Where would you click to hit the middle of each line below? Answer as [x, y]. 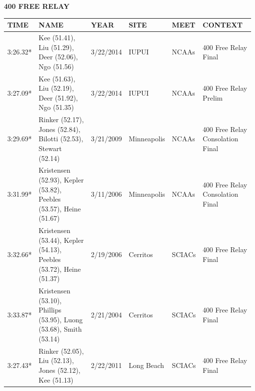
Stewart [50, 148]
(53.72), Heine [60, 269]
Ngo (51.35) [56, 107]
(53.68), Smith [60, 329]
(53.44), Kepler [61, 240]
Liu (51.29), [56, 47]
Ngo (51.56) [56, 66]
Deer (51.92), [58, 97]
